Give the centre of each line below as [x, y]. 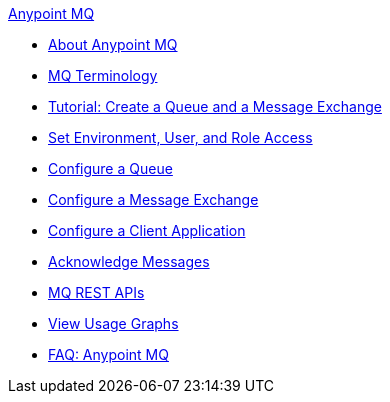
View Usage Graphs [113, 323]
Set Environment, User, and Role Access [180, 137]
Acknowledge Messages [129, 261]
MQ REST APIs [96, 292]
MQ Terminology [103, 75]
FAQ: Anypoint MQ [108, 354]
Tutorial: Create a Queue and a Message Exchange [215, 106]
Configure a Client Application [147, 230]
